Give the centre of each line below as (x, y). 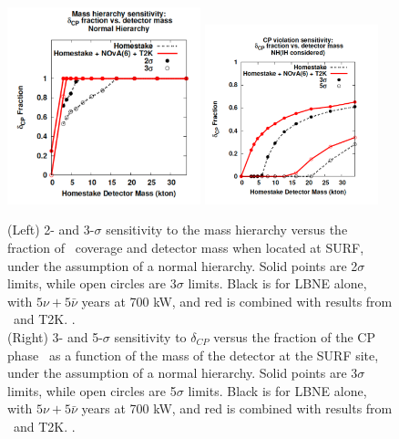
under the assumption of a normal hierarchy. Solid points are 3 (183, 373)
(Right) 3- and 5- (55, 337)
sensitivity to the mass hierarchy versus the (227, 230)
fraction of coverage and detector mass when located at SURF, (186, 248)
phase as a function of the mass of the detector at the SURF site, (193, 355)
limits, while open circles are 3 (92, 283)
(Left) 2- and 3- (51, 230)
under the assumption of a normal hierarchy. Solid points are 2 (183, 265)
